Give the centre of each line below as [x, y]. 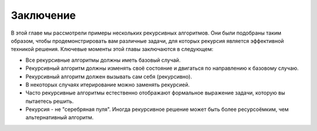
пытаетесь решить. [50, 101]
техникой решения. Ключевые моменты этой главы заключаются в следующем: [112, 49]
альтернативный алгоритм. [60, 117]
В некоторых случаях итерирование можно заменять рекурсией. [108, 85]
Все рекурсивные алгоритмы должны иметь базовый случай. [103, 60]
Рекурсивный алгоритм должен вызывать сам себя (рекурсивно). [109, 76]
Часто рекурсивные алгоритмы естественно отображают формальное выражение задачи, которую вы [155, 93]
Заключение [43, 15]
